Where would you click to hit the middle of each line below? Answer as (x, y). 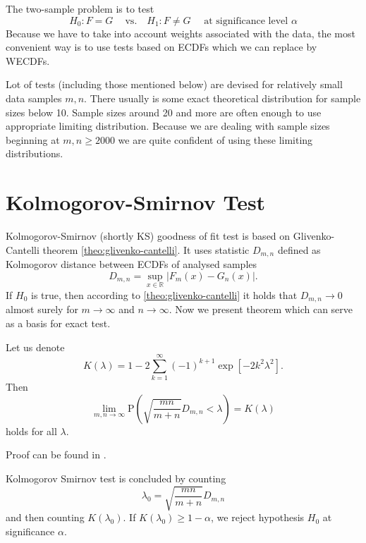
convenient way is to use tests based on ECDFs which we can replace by (161, 47)
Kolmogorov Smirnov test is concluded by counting (116, 478)
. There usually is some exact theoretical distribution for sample (222, 98)
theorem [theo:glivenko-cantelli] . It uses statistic (146, 249)
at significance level (246, 21)
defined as (299, 249)
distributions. (35, 153)
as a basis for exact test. (58, 323)
